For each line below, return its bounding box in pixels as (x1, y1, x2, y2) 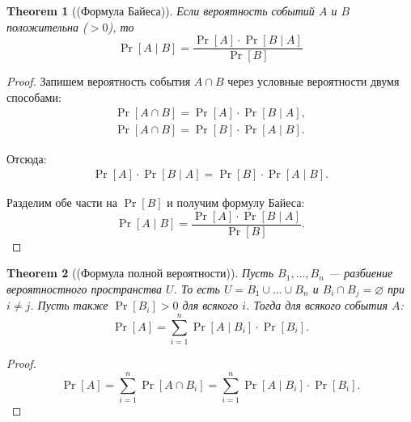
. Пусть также (30, 297, 108, 314)
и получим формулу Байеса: (167, 194, 305, 211)
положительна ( (6, 18, 87, 35)
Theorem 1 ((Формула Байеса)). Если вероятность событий (6, 2, 315, 19)
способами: (6, 88, 61, 105)
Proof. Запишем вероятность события (6, 73, 191, 90)
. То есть (173, 280, 220, 297)
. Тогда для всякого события (246, 297, 388, 314)
